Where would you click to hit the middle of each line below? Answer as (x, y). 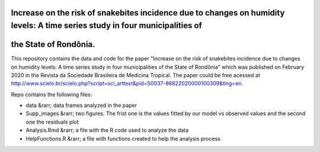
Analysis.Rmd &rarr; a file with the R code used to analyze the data (107, 130)
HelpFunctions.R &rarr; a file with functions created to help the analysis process (123, 138)
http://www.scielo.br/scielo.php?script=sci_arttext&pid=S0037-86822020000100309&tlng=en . (127, 84)
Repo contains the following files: (52, 94)
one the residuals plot (52, 122)
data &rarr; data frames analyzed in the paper (81, 105)
